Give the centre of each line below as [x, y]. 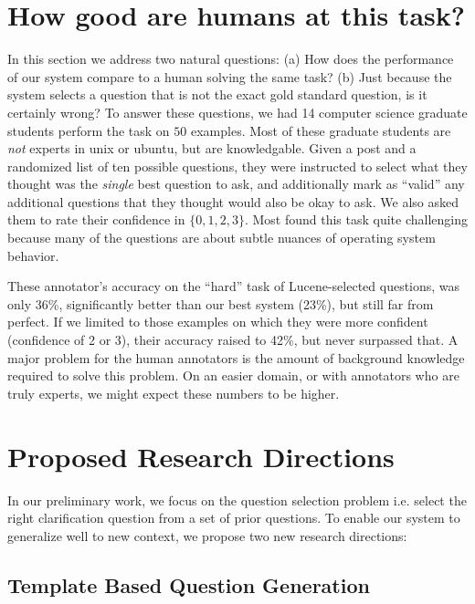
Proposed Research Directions [201, 456]
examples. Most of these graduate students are [321, 130]
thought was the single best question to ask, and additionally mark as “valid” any [236, 184]
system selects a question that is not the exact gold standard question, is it [217, 94]
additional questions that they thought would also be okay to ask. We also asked [233, 201]
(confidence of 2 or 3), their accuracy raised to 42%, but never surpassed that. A [233, 340]
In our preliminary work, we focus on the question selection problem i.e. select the [237, 500]
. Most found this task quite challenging [356, 219]
